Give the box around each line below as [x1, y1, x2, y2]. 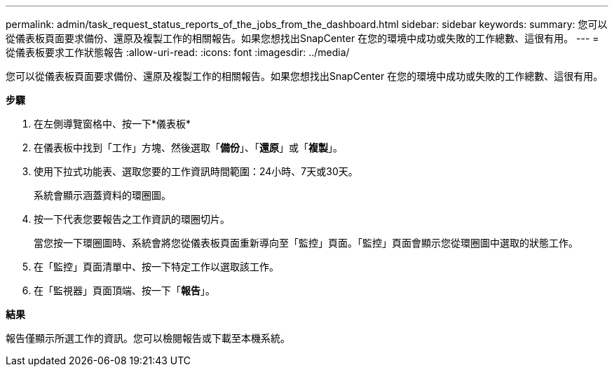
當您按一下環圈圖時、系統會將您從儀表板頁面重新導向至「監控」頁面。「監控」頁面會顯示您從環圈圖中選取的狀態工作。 [34, 237, 578, 249]
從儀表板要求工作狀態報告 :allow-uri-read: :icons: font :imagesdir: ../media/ [6, 46, 350, 58]
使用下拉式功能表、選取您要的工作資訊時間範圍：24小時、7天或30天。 [34, 165, 358, 177]
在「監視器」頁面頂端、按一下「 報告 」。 [34, 284, 215, 296]
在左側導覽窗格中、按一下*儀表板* [34, 118, 191, 130]
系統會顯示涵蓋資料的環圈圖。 [34, 189, 171, 201]
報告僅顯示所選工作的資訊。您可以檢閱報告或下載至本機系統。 [6, 332, 290, 344]
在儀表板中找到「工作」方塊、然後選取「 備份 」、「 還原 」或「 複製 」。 [34, 142, 343, 153]
